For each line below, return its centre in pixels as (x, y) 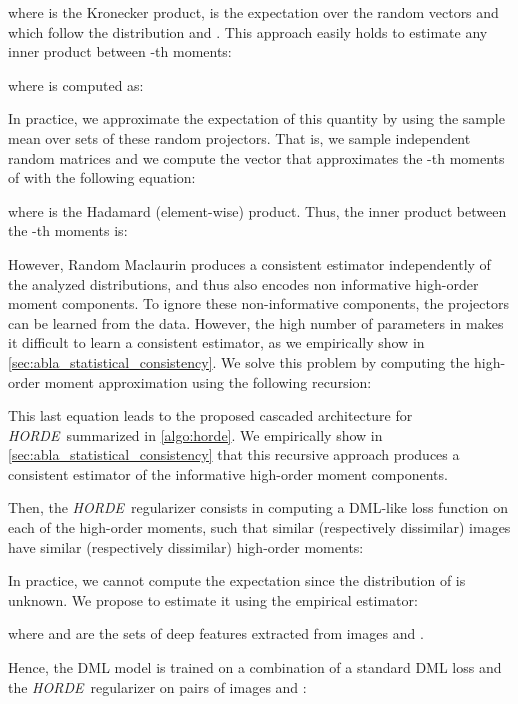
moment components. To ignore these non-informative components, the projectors (258, 303)
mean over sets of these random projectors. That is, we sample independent (239, 137)
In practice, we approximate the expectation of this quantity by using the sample (256, 118)
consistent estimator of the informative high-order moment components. (228, 473)
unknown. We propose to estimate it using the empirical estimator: (213, 599)
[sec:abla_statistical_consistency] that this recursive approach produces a (234, 454)
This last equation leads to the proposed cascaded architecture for (210, 415)
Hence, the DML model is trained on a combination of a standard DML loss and (255, 667)
